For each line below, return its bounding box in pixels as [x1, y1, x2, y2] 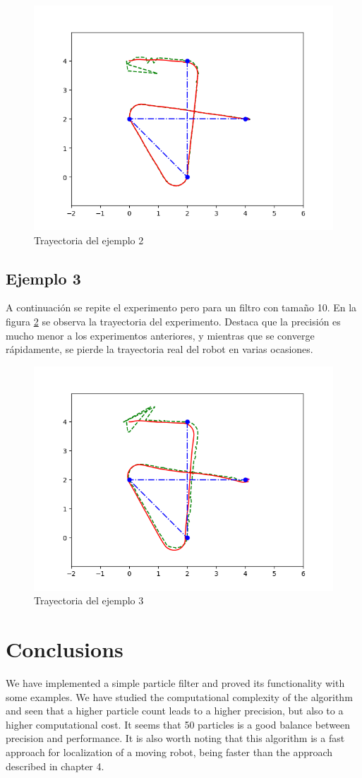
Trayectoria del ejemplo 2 [34, 232, 144, 247]
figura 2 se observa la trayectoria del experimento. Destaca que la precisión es [6, 313, 341, 328]
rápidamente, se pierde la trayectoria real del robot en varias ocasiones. [6, 342, 313, 357]
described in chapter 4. [6, 758, 104, 773]
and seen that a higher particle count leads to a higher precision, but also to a [6, 703, 344, 718]
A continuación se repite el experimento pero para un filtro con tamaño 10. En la [6, 300, 357, 315]
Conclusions [6, 635, 123, 664]
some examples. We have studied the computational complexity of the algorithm [6, 689, 353, 704]
